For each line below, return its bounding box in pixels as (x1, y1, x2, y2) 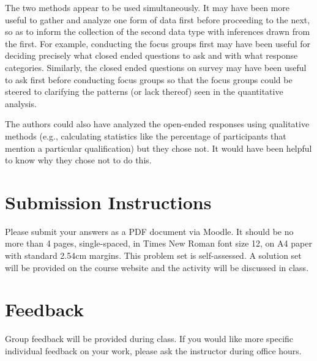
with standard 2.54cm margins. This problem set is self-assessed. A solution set (5, 249, 302, 262)
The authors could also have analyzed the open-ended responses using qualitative (5, 117, 310, 130)
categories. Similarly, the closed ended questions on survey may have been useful (5, 61, 307, 73)
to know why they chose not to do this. (5, 154, 152, 166)
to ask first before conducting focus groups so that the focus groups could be (5, 73, 293, 86)
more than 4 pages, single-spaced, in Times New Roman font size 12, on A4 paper (5, 237, 312, 250)
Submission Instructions (5, 189, 212, 214)
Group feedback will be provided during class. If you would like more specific (5, 332, 294, 345)
